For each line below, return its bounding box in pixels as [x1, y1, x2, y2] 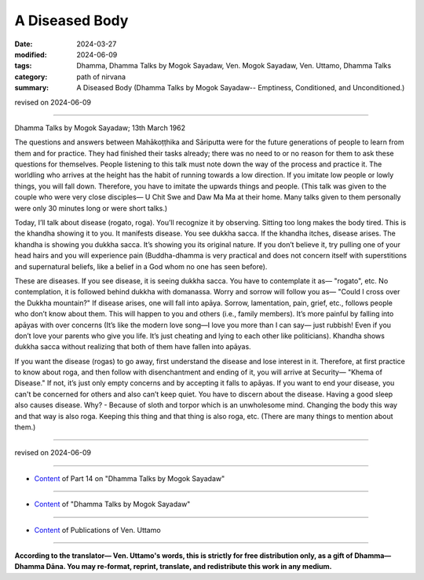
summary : [14, 83, 49, 93]
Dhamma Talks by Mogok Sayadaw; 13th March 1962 [14, 122, 186, 133]
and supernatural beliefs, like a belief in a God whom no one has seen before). [14, 261, 268, 271]
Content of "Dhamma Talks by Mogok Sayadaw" [34, 499, 191, 509]
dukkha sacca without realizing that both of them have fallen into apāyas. [14, 342, 251, 352]
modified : [14, 49, 47, 59]
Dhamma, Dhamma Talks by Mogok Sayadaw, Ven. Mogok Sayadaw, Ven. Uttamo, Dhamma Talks [76, 61, 392, 71]
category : [14, 71, 48, 82]
